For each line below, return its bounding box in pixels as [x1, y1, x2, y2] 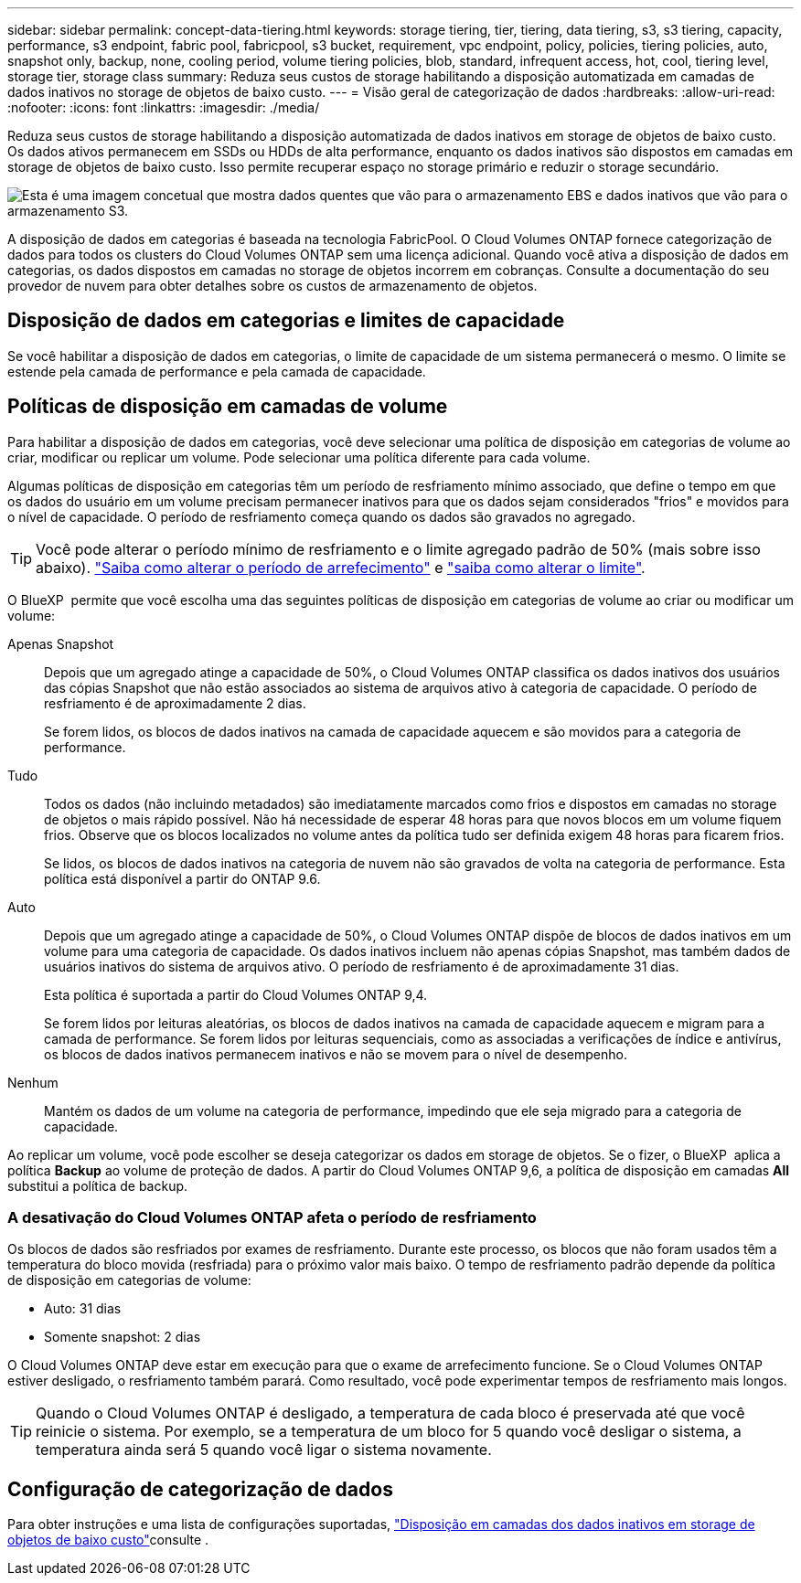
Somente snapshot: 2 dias [44, 1329, 201, 1345]
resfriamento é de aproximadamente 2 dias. [44, 695, 306, 711]
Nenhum [7, 1074, 59, 1090]
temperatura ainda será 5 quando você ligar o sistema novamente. [36, 1440, 492, 1460]
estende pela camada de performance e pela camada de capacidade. [7, 363, 426, 379]
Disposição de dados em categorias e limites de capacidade [7, 309, 565, 333]
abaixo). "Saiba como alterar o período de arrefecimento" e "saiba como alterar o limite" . [36, 558, 646, 577]
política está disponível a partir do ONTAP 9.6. [44, 870, 321, 887]
